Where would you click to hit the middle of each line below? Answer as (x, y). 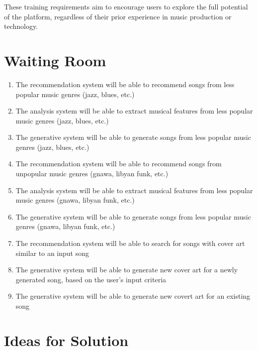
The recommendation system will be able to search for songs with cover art (130, 243)
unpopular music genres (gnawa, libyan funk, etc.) (92, 174)
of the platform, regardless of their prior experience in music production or (118, 16)
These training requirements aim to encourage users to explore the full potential (126, 6)
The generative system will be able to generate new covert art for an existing (133, 296)
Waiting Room (55, 60)
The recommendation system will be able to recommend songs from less (125, 84)
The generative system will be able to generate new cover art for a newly (127, 270)
